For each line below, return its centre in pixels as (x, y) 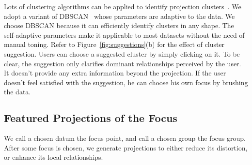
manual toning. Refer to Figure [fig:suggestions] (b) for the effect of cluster (114, 44)
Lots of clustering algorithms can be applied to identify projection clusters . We (123, 6)
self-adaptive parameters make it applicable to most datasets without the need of (124, 35)
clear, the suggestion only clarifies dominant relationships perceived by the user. (123, 63)
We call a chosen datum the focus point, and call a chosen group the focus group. (125, 138)
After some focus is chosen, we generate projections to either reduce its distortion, (126, 147)
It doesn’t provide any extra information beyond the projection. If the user (115, 73)
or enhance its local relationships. (54, 157)
